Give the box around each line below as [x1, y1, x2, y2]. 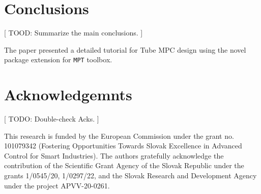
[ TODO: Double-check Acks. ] [4, 113, 99, 124]
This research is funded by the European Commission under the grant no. [4, 130, 234, 141]
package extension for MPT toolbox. [4, 54, 112, 65]
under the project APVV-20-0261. [4, 180, 110, 190]
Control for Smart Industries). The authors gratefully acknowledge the [4, 150, 224, 161]
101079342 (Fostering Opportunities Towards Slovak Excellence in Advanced [4, 140, 242, 151]
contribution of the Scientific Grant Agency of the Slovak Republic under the [4, 160, 244, 171]
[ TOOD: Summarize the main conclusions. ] [4, 27, 143, 38]
